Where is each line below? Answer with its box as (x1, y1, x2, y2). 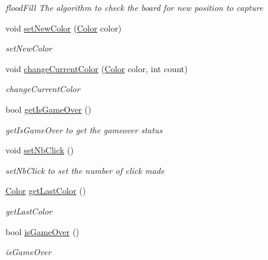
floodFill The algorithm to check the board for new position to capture (5, 1, 263, 13)
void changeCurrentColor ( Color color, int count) (5, 62, 188, 75)
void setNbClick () (5, 144, 74, 156)
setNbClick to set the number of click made (5, 164, 165, 176)
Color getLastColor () (5, 184, 86, 197)
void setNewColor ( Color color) (5, 21, 122, 34)
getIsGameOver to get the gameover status (5, 123, 162, 136)
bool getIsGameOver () (5, 102, 92, 115)
